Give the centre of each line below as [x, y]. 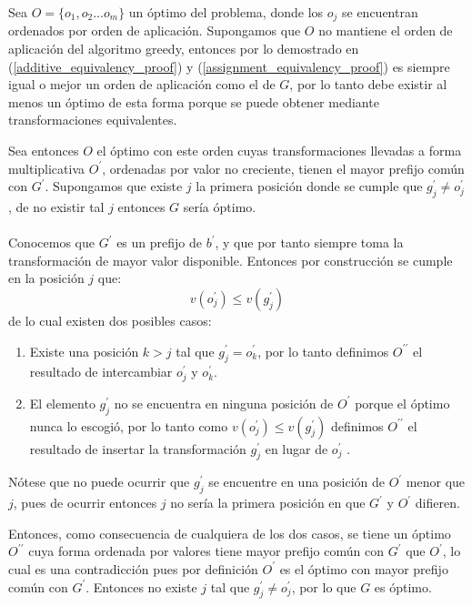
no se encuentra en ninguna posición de [224, 403]
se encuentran [380, 12]
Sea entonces [44, 151]
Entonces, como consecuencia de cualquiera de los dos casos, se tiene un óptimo [230, 533]
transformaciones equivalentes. [93, 120]
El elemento [62, 403]
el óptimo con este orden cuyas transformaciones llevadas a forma [279, 151]
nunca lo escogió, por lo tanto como [129, 425]
